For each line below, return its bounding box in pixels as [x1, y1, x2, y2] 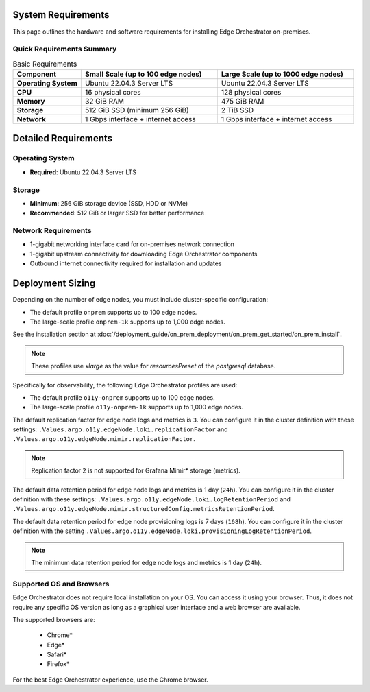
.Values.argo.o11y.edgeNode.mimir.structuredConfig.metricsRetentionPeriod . [12, 505, 275, 513]
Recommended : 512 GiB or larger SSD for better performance [29, 209, 205, 217]
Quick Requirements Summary [12, 45, 117, 54]
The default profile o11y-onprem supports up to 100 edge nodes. [29, 393, 215, 401]
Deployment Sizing [12, 278, 96, 289]
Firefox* [47, 660, 70, 668]
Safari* [47, 650, 67, 658]
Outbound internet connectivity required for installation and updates [29, 259, 222, 267]
